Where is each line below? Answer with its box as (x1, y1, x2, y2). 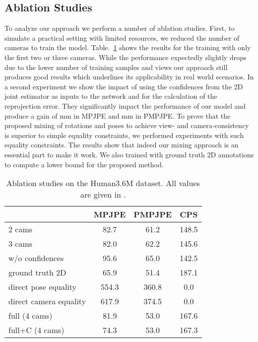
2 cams (8, 223, 33, 235)
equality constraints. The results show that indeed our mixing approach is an (4, 139, 239, 150)
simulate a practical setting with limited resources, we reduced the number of (4, 32, 240, 43)
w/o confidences (8, 252, 64, 264)
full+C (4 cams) (8, 324, 64, 336)
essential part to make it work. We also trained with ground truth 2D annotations (4, 149, 254, 159)
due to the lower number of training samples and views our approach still (4, 62, 228, 72)
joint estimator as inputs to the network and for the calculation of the (4, 91, 217, 101)
